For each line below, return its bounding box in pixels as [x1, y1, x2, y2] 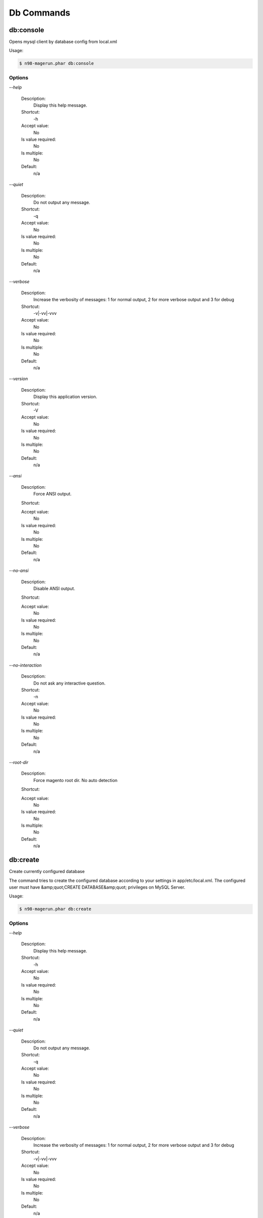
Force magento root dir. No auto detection [33, 777, 118, 783]
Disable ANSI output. [33, 585, 75, 591]
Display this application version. [33, 394, 97, 400]
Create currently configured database [9, 869, 85, 875]
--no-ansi [9, 568, 29, 573]
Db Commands [9, 7, 71, 18]
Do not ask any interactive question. [33, 680, 106, 686]
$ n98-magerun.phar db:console [19, 61, 94, 66]
